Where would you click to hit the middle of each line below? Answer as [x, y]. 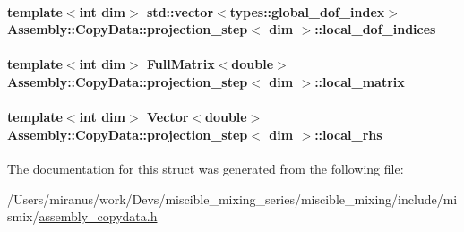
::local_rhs [348, 134]
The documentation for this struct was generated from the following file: [206, 168]
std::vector [180, 11]
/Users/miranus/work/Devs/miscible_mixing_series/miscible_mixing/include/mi [232, 198]
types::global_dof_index [307, 11]
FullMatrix [181, 64]
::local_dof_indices [375, 29]
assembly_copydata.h [98, 216]
